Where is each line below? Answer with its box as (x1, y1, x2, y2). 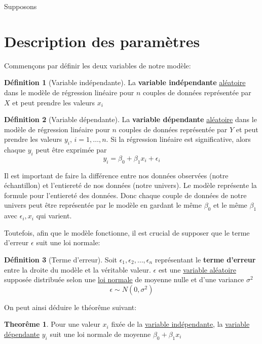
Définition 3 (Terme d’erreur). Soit (4, 254, 117, 265)
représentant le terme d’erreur (155, 254, 256, 265)
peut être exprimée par (35, 144, 107, 155)
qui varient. (36, 210, 72, 221)
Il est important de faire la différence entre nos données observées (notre (4, 170, 229, 180)
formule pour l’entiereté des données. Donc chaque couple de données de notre (4, 189, 247, 200)
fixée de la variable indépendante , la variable (111, 319, 250, 329)
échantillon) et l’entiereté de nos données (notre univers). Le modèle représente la (4, 180, 257, 190)
